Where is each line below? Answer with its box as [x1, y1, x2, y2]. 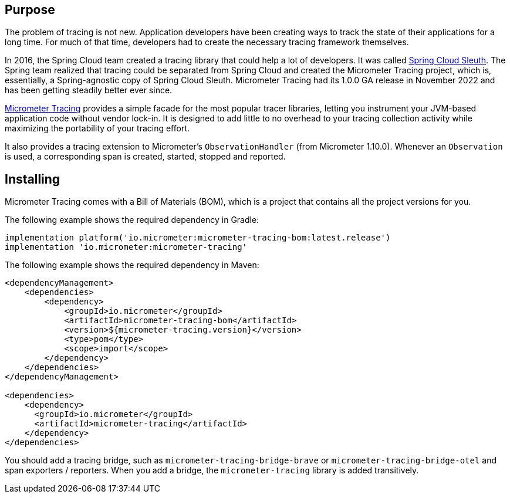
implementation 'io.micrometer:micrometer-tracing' [5, 242, 248, 252]
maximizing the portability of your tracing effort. [5, 123, 190, 134]
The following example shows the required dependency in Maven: [5, 260, 259, 270]
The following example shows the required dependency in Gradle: [5, 215, 259, 225]
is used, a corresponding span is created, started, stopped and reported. [5, 151, 286, 162]
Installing [5, 171, 60, 187]
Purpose [5, 2, 55, 17]
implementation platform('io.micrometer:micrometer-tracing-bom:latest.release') [5, 233, 391, 243]
